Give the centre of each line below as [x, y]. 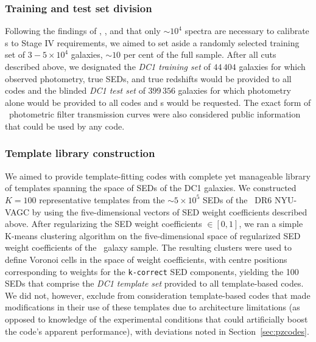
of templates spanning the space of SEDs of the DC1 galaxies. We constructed [151, 188]
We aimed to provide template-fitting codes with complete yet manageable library [158, 176]
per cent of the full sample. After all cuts [200, 54]
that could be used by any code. [65, 126]
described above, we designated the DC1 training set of [108, 66]
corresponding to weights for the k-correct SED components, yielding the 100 [152, 271]
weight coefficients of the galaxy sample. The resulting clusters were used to [149, 247]
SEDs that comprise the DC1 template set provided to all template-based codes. [154, 283]
